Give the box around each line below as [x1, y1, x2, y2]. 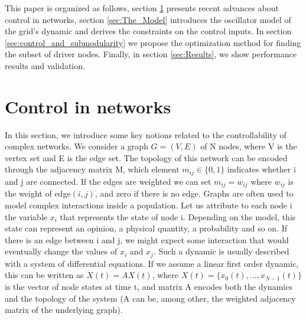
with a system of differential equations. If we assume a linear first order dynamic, [5, 257, 299, 269]
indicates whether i [227, 163, 296, 175]
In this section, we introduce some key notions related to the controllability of [5, 128, 287, 141]
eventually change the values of [5, 245, 118, 257]
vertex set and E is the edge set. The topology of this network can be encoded [5, 151, 288, 164]
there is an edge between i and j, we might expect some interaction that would [5, 233, 289, 246]
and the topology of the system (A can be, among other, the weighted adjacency [5, 292, 296, 304]
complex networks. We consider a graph [5, 140, 148, 152]
